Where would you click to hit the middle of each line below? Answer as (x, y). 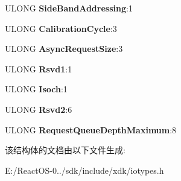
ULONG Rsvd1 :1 (39, 68)
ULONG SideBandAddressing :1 (69, 8)
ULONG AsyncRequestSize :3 (64, 49)
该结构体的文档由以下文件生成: (65, 150)
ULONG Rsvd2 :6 (39, 109)
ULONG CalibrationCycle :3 (61, 28)
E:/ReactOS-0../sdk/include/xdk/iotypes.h (84, 170)
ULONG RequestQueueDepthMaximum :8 (91, 129)
